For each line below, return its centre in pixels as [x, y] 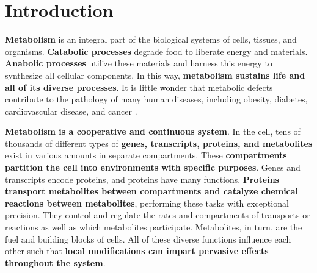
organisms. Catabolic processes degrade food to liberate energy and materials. [156, 51]
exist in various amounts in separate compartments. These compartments [146, 155]
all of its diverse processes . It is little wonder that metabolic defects [139, 87]
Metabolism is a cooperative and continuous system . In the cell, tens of [153, 131]
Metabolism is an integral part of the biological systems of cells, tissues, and [151, 39]
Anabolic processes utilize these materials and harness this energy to [139, 63]
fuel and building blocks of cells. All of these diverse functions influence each [148, 239]
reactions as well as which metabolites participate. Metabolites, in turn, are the [154, 227]
